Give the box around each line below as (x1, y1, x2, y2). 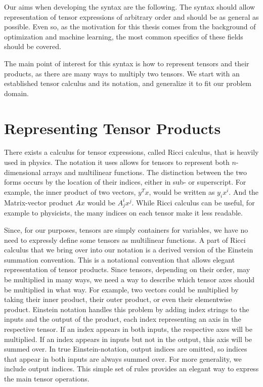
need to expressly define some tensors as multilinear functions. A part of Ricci (4, 234, 246, 245)
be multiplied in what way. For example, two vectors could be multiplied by (4, 284, 239, 294)
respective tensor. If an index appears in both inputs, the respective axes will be (4, 323, 253, 334)
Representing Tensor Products (4, 117, 221, 138)
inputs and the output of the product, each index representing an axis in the (4, 314, 241, 324)
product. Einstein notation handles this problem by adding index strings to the (4, 304, 249, 314)
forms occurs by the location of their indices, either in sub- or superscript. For (4, 177, 246, 187)
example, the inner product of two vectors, (4, 186, 136, 197)
